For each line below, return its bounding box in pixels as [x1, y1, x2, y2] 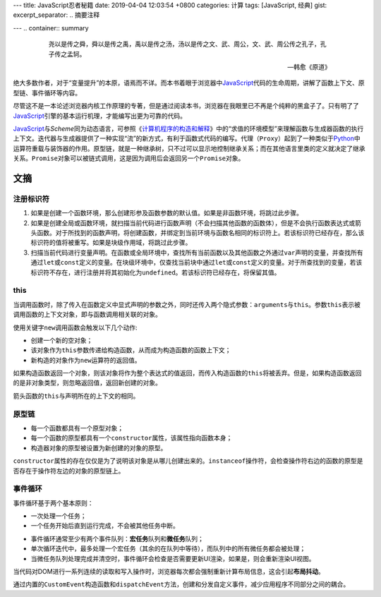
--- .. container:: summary [13, 23, 89, 32]
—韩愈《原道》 [287, 62, 331, 71]
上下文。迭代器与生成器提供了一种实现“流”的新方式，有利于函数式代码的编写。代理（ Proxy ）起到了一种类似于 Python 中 [13, 134, 361, 143]
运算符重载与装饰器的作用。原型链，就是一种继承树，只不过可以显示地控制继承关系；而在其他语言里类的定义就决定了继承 [13, 144, 365, 152]
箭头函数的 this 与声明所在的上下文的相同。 [13, 392, 140, 400]
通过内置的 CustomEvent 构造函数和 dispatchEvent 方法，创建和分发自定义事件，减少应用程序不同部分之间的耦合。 [13, 580, 350, 589]
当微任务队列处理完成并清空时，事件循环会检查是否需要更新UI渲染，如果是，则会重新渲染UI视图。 [30, 554, 315, 562]
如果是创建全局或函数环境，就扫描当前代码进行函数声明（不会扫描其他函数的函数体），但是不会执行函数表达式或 [30, 219, 356, 227]
